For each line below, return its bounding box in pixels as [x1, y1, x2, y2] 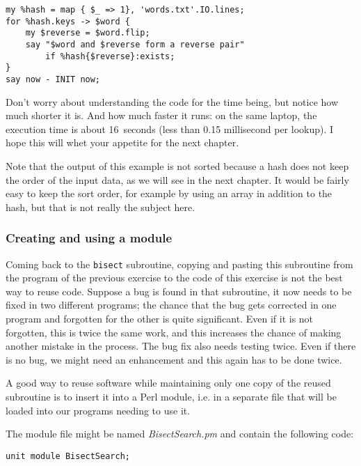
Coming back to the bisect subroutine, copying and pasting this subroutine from [6, 256, 353, 271]
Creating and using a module [6, 229, 173, 247]
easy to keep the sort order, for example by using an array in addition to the [6, 186, 332, 201]
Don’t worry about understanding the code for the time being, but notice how [6, 94, 339, 109]
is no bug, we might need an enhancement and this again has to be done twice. [6, 352, 342, 366]
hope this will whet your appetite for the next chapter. [6, 135, 239, 150]
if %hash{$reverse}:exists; [45, 51, 175, 61]
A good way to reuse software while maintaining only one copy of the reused [6, 375, 331, 390]
